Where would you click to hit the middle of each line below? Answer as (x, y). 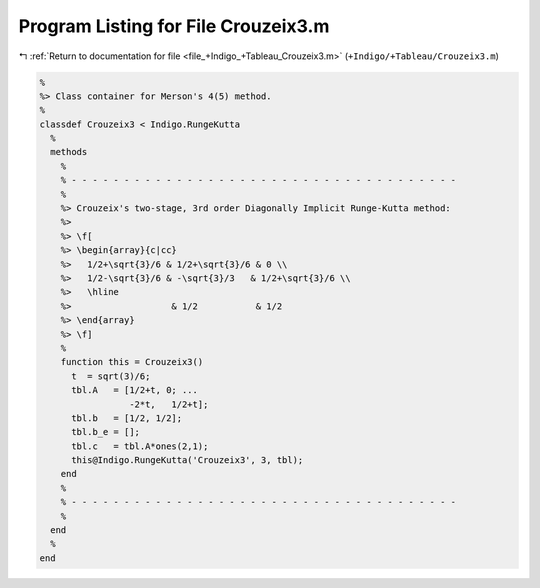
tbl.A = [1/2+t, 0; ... (135, 390)
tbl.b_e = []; (105, 432)
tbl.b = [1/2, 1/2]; (127, 418)
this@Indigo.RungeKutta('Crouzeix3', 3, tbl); (187, 460)
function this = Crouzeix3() (132, 362)
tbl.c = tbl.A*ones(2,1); (140, 446)
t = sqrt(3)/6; (111, 376)
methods (69, 152)
